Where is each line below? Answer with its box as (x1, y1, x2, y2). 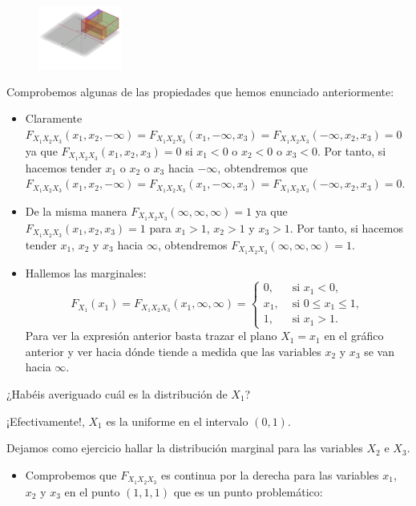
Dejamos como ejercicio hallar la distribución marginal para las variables (6, 439, 363, 456)
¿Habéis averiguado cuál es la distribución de (6, 385, 228, 402)
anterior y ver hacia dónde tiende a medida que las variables (25, 342, 321, 359)
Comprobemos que (25, 466, 117, 483)
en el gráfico (324, 327, 384, 344)
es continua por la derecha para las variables (161, 466, 379, 483)
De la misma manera (25, 203, 127, 219)
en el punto (64, 483, 120, 500)
